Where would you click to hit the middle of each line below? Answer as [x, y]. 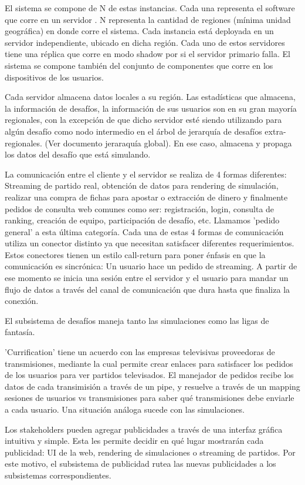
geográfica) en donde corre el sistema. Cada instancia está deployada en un [139, 31]
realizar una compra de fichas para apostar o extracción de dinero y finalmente [146, 197]
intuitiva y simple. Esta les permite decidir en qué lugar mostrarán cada [134, 441]
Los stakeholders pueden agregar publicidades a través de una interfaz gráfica [144, 429]
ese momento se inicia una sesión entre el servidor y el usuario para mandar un [147, 278]
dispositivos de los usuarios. [54, 77]
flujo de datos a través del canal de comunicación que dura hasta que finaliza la [148, 289]
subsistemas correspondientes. [58, 475]
